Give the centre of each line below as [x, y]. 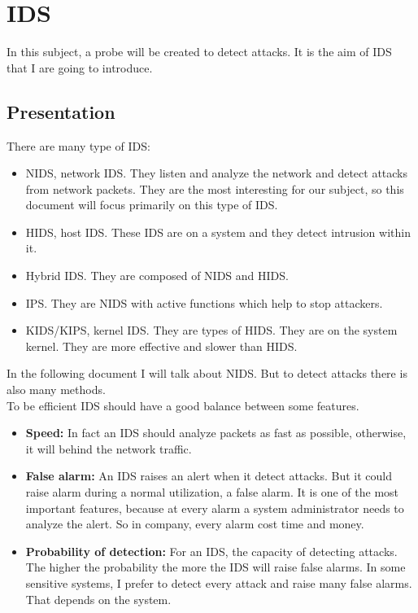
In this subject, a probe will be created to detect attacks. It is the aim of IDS [199, 52]
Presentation [61, 111]
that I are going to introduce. [80, 67]
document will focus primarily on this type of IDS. [152, 205]
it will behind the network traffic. [109, 448]
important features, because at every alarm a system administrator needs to [215, 508]
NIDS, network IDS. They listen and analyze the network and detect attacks [217, 173]
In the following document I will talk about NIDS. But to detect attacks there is [207, 373]
